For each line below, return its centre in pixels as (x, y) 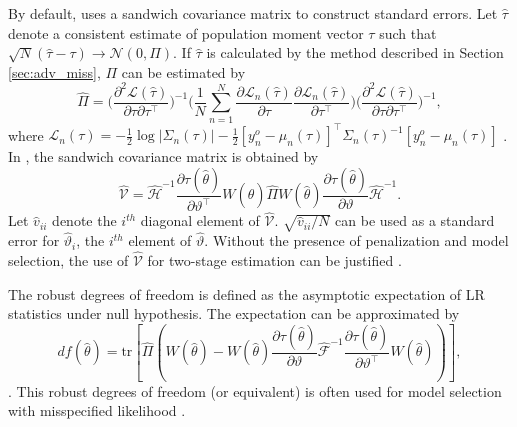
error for (34, 240)
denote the (84, 220)
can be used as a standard (415, 220)
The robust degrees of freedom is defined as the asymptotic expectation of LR (246, 293)
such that (408, 32)
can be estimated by (183, 71)
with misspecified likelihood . (97, 410)
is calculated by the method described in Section (355, 52)
